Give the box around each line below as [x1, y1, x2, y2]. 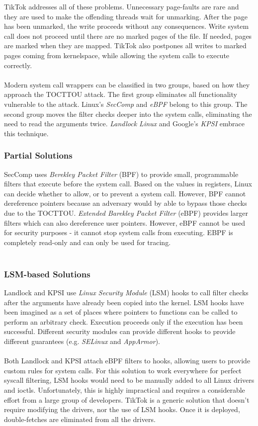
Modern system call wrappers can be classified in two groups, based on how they [4, 79, 250, 89]
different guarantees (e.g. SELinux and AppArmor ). [4, 336, 160, 346]
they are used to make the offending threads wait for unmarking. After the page [4, 11, 248, 21]
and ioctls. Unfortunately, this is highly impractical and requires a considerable [4, 385, 245, 395]
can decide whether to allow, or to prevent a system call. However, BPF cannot [4, 188, 246, 198]
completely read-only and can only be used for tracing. [4, 237, 171, 247]
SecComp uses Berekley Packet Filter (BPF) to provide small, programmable [4, 169, 239, 179]
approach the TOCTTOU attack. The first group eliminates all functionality [4, 89, 237, 99]
